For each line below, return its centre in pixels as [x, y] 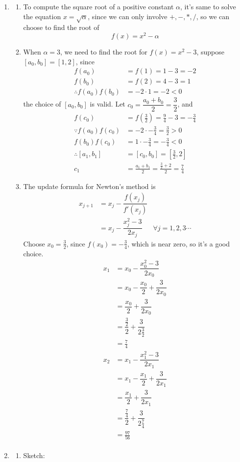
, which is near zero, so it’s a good [179, 243]
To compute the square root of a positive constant [98, 6]
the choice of [42, 104]
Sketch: [34, 455]
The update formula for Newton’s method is [89, 186]
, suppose [210, 52]
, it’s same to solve [208, 6]
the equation [42, 16]
